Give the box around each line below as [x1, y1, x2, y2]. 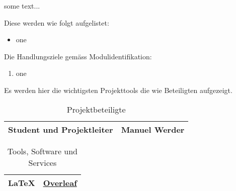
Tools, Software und [7, 145, 78, 157]
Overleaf [43, 176, 77, 188]
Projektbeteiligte [66, 103, 126, 115]
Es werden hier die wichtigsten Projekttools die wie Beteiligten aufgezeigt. [4, 84, 232, 95]
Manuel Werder [121, 123, 185, 135]
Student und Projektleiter [8, 123, 113, 135]
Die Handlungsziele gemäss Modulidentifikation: [4, 51, 152, 61]
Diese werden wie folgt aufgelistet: [4, 17, 109, 28]
